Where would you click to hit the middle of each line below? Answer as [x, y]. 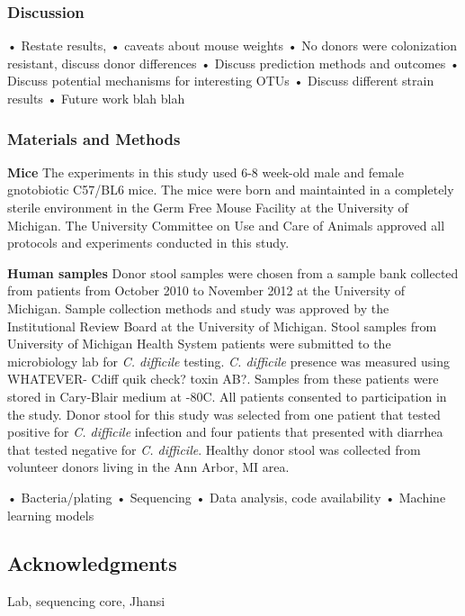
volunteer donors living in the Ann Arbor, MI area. [148, 467]
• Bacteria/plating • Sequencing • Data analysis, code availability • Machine [227, 497]
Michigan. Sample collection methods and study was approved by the [198, 308]
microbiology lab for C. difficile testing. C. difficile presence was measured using [228, 361]
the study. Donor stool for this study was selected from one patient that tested [224, 414]
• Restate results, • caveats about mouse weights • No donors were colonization [232, 45]
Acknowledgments [92, 563]
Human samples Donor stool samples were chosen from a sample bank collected [233, 272]
